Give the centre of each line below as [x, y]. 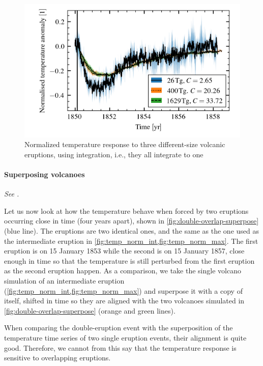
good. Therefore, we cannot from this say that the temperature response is [120, 347]
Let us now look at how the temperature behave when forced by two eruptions [126, 210]
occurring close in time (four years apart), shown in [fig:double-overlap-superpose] [131, 221]
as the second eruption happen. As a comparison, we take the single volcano [123, 271]
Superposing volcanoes [45, 174]
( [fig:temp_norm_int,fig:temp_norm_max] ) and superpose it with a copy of [123, 290]
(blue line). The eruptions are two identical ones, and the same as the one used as [131, 231]
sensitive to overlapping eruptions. [57, 358]
